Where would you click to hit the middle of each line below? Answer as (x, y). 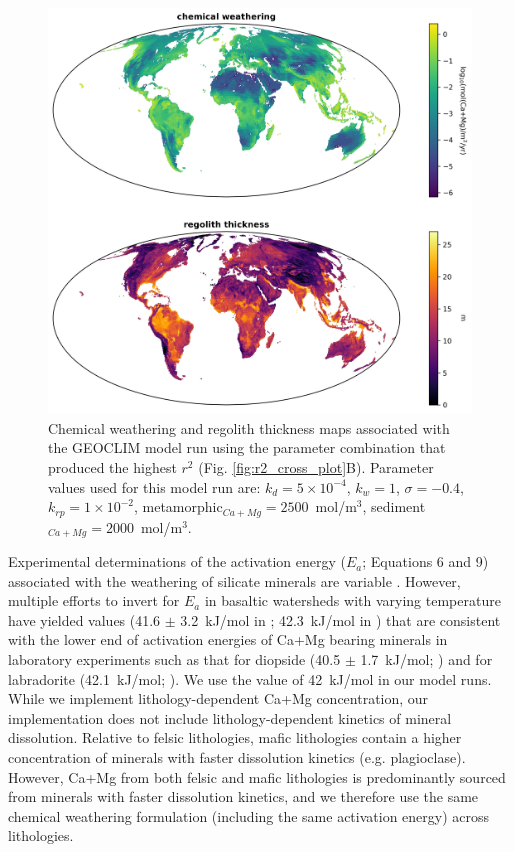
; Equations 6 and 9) (425, 561)
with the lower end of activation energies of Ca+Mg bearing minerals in (228, 639)
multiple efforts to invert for (94, 600)
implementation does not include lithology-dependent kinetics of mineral (230, 717)
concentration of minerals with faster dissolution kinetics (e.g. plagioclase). (237, 756)
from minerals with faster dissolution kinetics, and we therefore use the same (243, 796)
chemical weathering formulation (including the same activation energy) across (249, 815)
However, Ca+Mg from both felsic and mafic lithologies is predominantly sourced (257, 776)
